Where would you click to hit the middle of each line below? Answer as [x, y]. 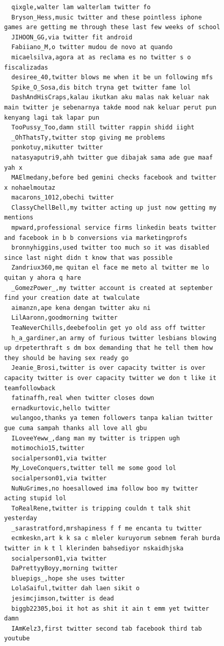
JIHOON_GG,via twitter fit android [72, 37]
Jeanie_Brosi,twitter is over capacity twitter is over [108, 368]
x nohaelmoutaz [30, 187]
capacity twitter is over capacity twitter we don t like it [110, 378]
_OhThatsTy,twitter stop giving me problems [88, 137]
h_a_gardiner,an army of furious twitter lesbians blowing [114, 338]
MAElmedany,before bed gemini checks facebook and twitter [114, 178]
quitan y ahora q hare [43, 278]
